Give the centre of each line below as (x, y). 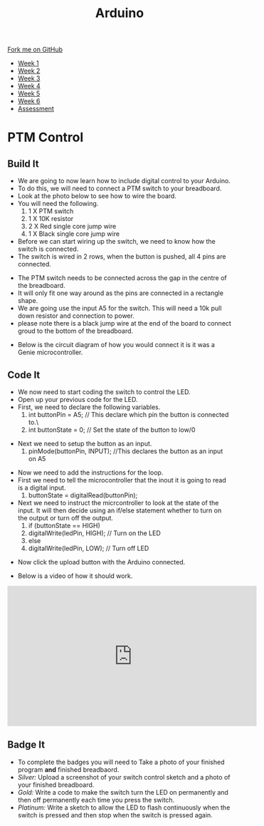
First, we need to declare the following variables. (89, 407)
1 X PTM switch (51, 211)
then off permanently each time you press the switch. (96, 800)
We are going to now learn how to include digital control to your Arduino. (124, 181)
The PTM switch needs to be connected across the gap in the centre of (122, 278)
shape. (28, 301)
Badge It (26, 745)
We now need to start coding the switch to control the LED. (104, 392)
